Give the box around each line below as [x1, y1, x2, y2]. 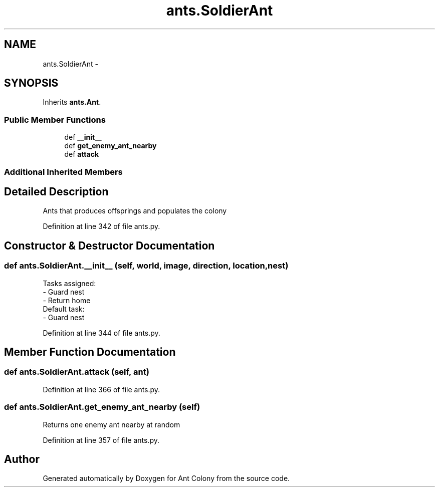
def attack [64, 150, 99, 159]
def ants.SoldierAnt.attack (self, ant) [4, 367, 149, 377]
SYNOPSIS [4, 77, 59, 90]
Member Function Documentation [4, 346, 176, 359]
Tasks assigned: [43, 279, 96, 288]
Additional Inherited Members [4, 166, 123, 177]
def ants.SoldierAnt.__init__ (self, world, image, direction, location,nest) [4, 261, 289, 271]
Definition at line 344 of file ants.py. [43, 328, 160, 337]
